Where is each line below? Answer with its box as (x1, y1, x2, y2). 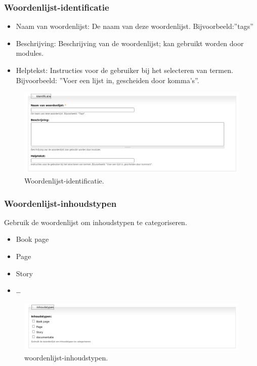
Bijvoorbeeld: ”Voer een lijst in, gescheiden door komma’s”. (16, 75, 199, 85)
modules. (16, 48, 44, 58)
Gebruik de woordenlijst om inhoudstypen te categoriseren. (4, 216, 187, 227)
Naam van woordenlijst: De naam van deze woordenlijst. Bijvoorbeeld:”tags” (16, 21, 253, 31)
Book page (16, 234, 49, 244)
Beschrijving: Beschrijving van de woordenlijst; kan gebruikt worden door (16, 38, 244, 48)
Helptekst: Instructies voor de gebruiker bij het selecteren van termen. (16, 65, 233, 75)
